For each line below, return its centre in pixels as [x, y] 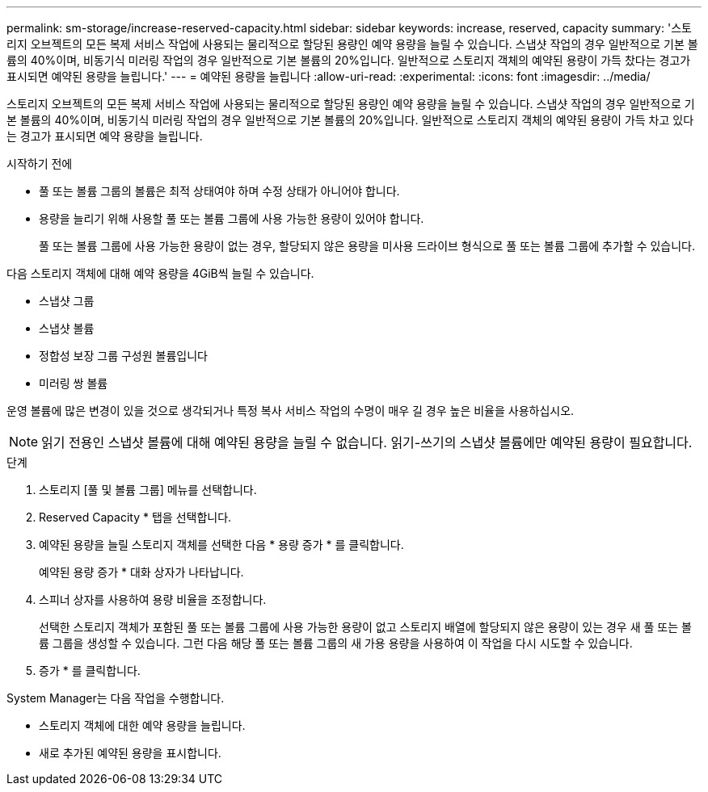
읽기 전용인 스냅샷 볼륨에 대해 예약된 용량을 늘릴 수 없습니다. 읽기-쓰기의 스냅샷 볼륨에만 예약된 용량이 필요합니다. [367, 442]
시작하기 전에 [40, 163]
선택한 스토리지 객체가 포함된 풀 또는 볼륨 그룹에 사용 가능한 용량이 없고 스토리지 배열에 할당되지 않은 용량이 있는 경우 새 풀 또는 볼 [365, 627]
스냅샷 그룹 [67, 301]
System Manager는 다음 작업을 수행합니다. [116, 698]
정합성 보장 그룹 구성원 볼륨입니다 [123, 356]
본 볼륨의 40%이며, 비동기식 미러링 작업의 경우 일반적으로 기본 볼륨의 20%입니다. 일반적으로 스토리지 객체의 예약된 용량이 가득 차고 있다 [350, 120]
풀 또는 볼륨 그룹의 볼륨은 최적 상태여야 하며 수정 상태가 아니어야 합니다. [219, 191]
